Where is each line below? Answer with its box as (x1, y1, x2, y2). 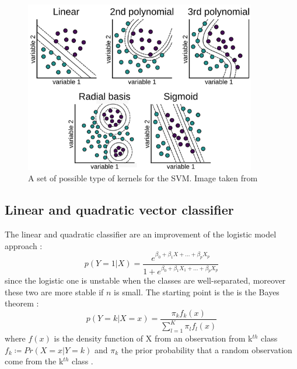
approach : (5, 239, 43, 251)
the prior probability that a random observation (121, 343, 292, 356)
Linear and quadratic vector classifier (5, 201, 234, 219)
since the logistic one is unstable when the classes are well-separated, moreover (5, 274, 286, 286)
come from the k (5, 355, 64, 367)
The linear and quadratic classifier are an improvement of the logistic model (5, 227, 277, 240)
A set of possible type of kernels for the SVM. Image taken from (28, 172, 258, 184)
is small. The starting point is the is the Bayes (114, 285, 279, 298)
